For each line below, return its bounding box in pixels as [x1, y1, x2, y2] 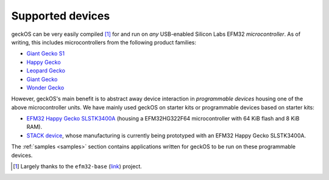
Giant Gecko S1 [26, 50, 65, 57]
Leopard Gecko [26, 67, 65, 74]
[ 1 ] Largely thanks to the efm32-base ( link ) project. [13, 163, 143, 170]
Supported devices [11, 9, 110, 22]
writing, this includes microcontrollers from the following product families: [11, 38, 197, 46]
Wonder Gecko [26, 84, 65, 91]
